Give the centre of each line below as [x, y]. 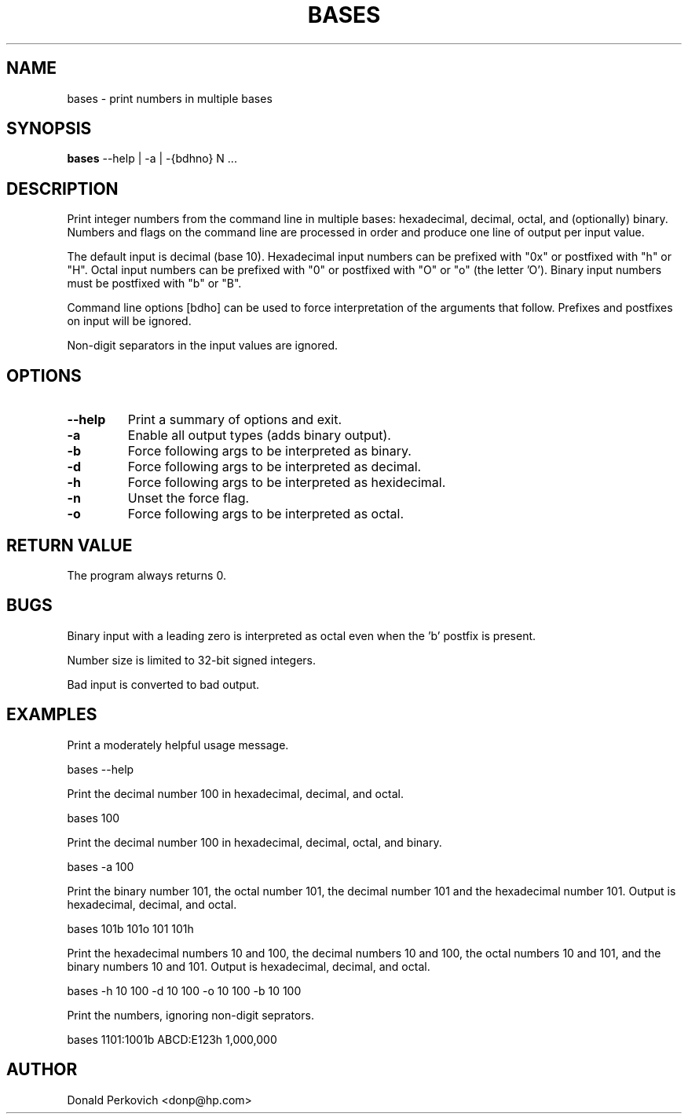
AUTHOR [42, 1070]
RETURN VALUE [70, 545]
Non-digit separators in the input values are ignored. [203, 346]
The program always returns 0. [146, 575]
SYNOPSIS [49, 129]
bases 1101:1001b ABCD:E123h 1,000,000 [172, 1039]
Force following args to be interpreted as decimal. [274, 467]
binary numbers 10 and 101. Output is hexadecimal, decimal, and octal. [249, 966]
